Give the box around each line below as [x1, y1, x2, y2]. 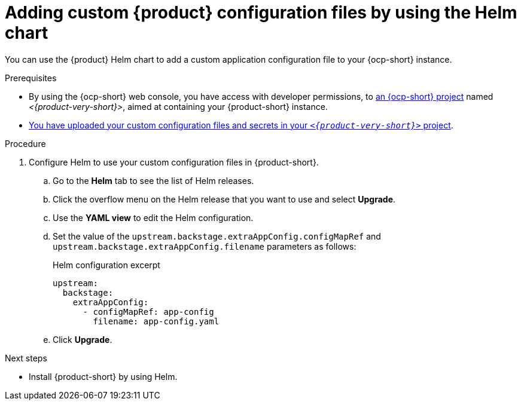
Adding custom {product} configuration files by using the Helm [5, 2, 517, 23]
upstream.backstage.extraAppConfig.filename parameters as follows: [53, 241, 357, 251]
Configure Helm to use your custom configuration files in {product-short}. [29, 157, 319, 167]
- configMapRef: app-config [83, 306, 214, 317]
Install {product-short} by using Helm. [29, 371, 178, 382]
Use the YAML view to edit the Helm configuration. [53, 212, 254, 223]
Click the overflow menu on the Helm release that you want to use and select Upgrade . [53, 194, 396, 204]
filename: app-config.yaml [93, 316, 220, 326]
